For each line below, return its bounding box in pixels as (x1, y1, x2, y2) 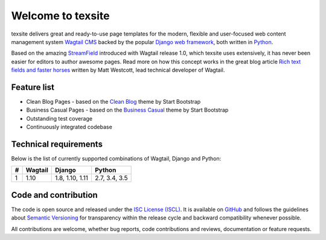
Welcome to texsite (11, 9, 110, 22)
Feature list (11, 82, 54, 92)
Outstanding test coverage (26, 115, 93, 122)
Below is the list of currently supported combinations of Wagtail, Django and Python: (11, 155, 222, 162)
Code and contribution (11, 190, 98, 200)
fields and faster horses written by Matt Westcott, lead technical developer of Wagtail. (11, 66, 225, 74)
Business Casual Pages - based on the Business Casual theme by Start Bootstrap (26, 106, 229, 114)
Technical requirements (11, 139, 103, 149)
